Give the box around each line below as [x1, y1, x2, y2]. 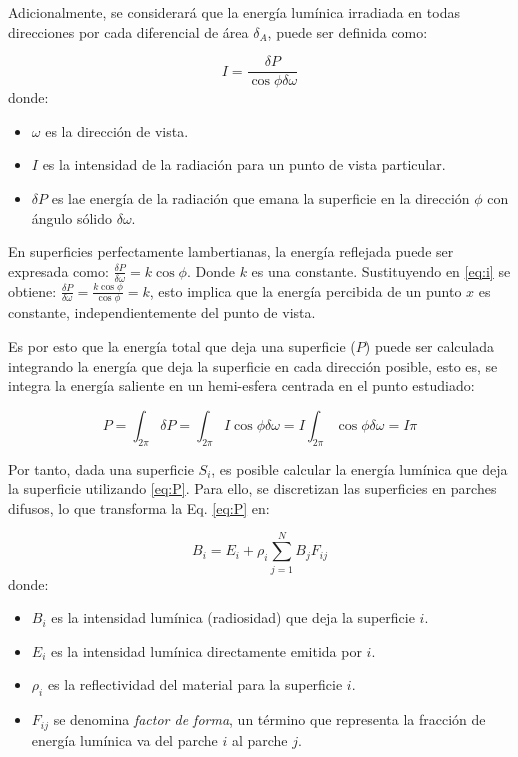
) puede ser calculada [364, 336, 495, 357]
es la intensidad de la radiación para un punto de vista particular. [42, 154, 446, 175]
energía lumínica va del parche [31, 729, 218, 750]
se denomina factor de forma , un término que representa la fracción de [53, 709, 486, 730]
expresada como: [8, 260, 109, 281]
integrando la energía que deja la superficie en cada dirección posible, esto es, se [8, 355, 498, 376]
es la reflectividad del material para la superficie [47, 674, 343, 695]
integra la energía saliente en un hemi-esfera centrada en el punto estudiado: [8, 375, 475, 396]
